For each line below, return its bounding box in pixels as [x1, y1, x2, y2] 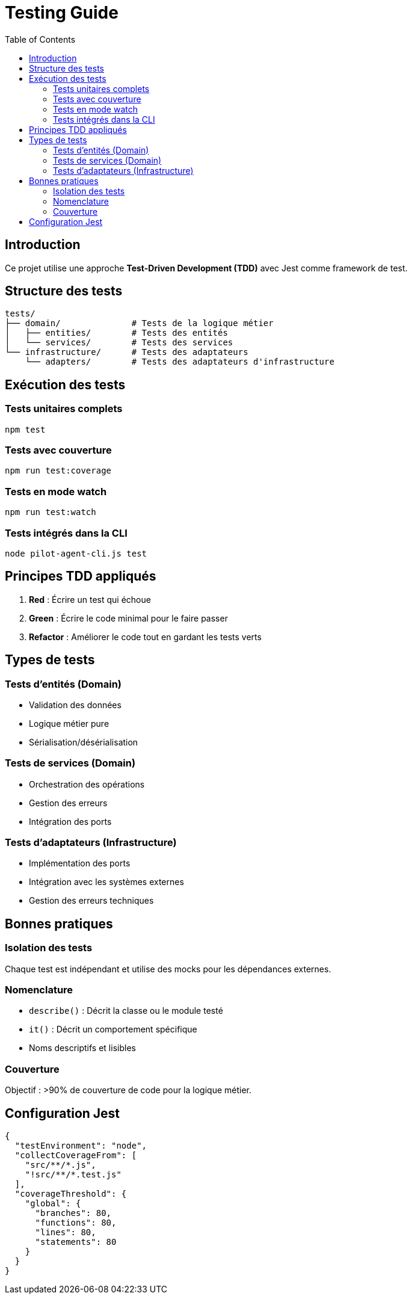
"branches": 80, [35, 1208, 112, 1218]
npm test [5, 424, 46, 434]
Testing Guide [5, 2, 118, 23]
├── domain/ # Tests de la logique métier [5, 318, 274, 329]
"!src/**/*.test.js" [25, 1170, 121, 1180]
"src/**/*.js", [25, 1160, 96, 1170]
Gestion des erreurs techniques [29, 895, 154, 906]
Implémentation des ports [29, 858, 131, 869]
